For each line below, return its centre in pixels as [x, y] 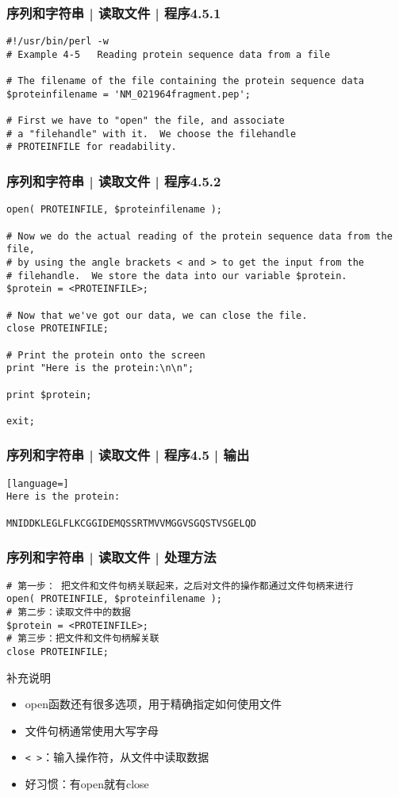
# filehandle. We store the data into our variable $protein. [177, 276]
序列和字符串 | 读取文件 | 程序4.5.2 [114, 181]
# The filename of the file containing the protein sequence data [186, 81]
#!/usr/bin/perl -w [58, 42]
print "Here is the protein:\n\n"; [100, 368]
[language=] [38, 483]
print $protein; [49, 395]
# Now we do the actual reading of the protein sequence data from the [199, 236]
